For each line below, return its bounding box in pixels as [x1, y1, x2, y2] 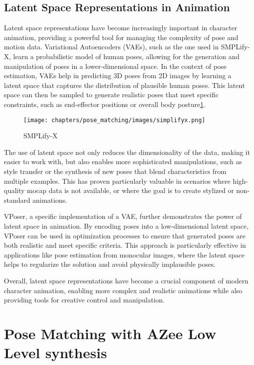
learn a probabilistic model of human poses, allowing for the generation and [13, 51, 240, 61]
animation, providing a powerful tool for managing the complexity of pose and [4, 32, 238, 42]
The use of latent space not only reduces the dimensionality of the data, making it [4, 147, 250, 157]
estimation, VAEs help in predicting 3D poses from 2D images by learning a [4, 70, 232, 81]
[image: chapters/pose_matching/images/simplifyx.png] [23, 116, 206, 124]
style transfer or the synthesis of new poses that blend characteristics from [4, 166, 227, 176]
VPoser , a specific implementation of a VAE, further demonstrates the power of [4, 211, 242, 221]
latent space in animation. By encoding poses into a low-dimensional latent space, [4, 220, 249, 231]
